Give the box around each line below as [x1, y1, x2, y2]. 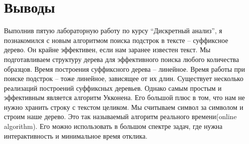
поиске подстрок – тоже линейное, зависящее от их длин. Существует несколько [4, 73, 244, 83]
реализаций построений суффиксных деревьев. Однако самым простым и [4, 82, 222, 93]
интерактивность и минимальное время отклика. [4, 130, 147, 141]
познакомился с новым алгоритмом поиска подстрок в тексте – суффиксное [4, 35, 228, 45]
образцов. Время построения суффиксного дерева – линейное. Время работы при [4, 63, 245, 74]
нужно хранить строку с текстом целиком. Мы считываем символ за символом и [4, 102, 244, 112]
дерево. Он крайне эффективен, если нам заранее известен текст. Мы [4, 44, 211, 55]
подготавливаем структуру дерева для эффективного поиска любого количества [4, 54, 239, 64]
